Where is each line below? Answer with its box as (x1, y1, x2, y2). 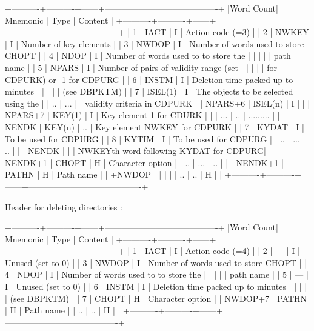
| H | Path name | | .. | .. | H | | (5, 304, 121, 316)
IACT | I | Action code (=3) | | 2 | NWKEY (144, 25, 309, 38)
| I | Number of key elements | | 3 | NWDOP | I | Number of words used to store (5, 37, 304, 50)
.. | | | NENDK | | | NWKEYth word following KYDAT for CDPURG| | (5, 144, 272, 157)
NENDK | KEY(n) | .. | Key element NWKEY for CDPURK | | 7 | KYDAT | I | (5, 120, 304, 133)
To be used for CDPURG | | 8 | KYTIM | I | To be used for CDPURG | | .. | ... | (5, 132, 306, 145)
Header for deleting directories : (5, 200, 122, 213)
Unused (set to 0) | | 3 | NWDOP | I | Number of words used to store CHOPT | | (5, 256, 307, 269)
